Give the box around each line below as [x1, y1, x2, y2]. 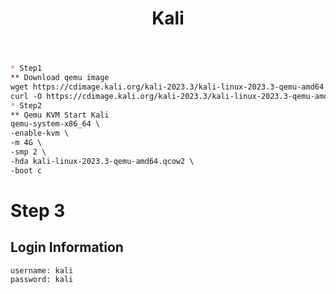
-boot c [10, 165, 43, 176]
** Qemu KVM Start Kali [10, 110, 110, 120]
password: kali [10, 274, 74, 284]
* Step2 [10, 100, 43, 111]
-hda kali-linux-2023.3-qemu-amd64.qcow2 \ [10, 156, 195, 166]
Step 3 [10, 199, 66, 222]
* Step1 [10, 63, 43, 74]
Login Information [10, 239, 124, 256]
